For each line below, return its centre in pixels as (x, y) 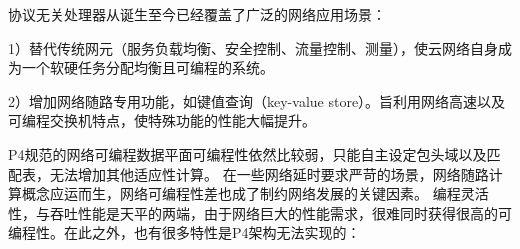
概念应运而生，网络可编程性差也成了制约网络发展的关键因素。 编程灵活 (255, 193)
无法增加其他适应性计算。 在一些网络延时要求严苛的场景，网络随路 (269, 173)
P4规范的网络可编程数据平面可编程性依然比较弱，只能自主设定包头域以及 (247, 153)
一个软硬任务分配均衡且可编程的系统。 (147, 67)
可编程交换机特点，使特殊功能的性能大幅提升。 (162, 120)
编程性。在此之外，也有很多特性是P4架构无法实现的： (184, 232)
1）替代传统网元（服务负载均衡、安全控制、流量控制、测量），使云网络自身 (253, 47)
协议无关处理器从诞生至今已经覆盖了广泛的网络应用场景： (197, 14)
